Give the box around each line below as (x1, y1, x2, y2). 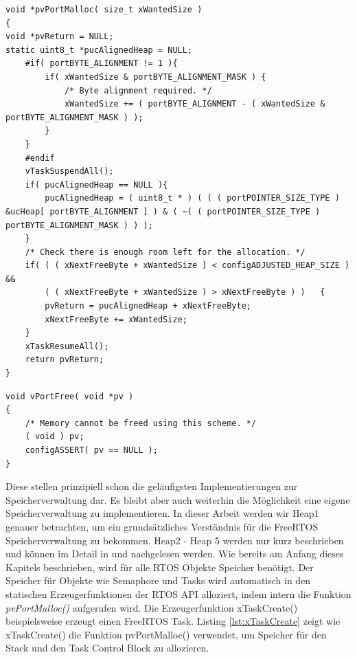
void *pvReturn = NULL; (5, 32, 114, 42)
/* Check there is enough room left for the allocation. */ (25, 247, 306, 257)
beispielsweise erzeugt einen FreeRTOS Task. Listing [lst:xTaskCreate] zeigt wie (5, 614, 341, 628)
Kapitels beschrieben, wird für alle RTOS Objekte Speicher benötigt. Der (5, 559, 314, 574)
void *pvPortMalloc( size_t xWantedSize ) (5, 5, 203, 14)
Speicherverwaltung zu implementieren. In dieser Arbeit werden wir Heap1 (5, 506, 319, 520)
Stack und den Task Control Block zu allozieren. (5, 641, 209, 655)
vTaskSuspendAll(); (25, 166, 114, 177)
